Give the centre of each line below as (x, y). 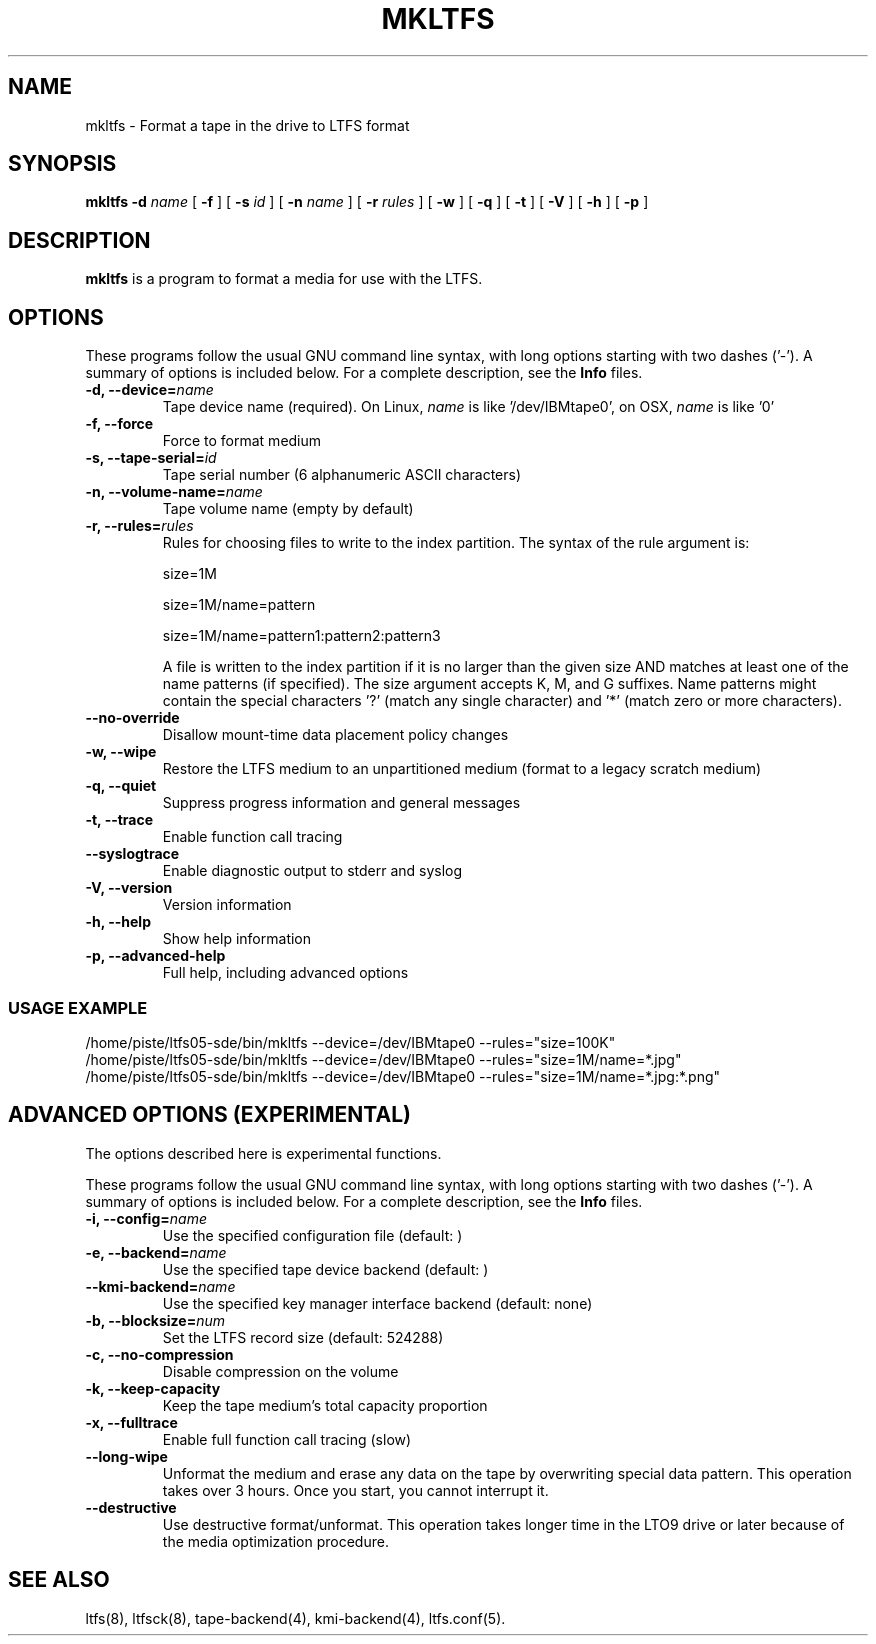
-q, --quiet (121, 786)
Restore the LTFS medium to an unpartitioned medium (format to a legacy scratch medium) (462, 769)
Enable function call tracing (252, 837)
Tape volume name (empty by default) (288, 509)
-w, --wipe (121, 752)
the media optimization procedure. (275, 1541)
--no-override (132, 718)
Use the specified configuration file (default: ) (312, 1235)
